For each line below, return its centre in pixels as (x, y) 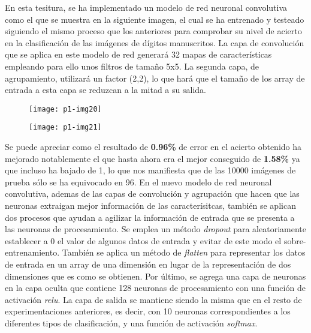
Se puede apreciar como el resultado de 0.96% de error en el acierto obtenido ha (153, 147)
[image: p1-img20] (65, 109)
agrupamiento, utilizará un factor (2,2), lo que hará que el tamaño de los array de (155, 78)
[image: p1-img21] (65, 127)
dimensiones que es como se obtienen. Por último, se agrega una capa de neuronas (155, 276)
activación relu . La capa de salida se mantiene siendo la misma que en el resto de (153, 299)
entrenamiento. (32, 252)
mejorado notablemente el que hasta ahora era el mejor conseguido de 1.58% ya (153, 158)
